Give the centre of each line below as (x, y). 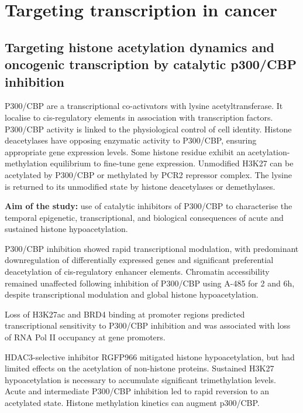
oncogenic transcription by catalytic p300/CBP (151, 64)
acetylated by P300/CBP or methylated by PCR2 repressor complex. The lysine (148, 174)
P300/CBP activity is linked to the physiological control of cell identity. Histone (148, 129)
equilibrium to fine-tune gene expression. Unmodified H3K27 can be (172, 163)
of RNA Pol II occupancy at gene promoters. (85, 337)
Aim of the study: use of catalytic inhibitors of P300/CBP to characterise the (149, 206)
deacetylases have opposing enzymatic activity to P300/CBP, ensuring (131, 140)
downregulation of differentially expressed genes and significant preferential (139, 260)
